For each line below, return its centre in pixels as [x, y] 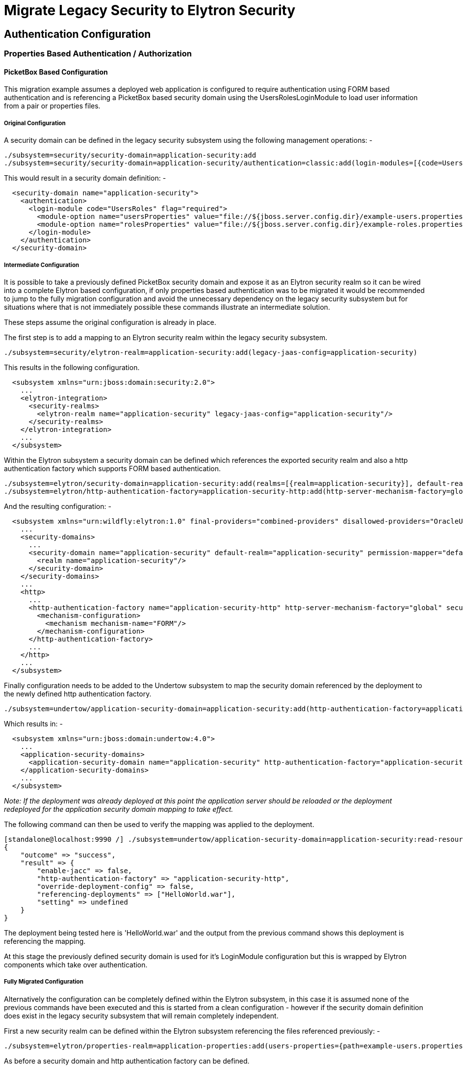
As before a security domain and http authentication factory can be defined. [127, 1061]
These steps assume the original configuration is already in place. [110, 322]
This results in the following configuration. [72, 367]
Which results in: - [33, 723]
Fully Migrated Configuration [44, 982]
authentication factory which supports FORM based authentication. [112, 468]
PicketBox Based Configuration [56, 72]
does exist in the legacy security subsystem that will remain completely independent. [141, 1016]
